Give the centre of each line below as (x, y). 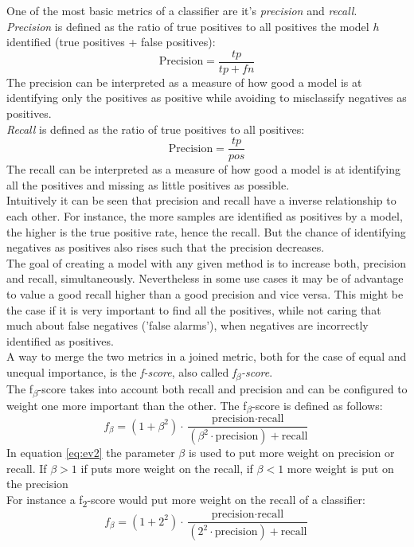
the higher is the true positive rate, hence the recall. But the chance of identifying (206, 231)
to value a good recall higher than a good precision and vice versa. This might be (205, 294)
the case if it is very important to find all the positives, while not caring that (194, 309)
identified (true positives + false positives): (111, 42)
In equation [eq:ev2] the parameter (91, 453)
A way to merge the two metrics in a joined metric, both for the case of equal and (207, 356)
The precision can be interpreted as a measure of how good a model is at (184, 82)
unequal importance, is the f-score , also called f (121, 372)
